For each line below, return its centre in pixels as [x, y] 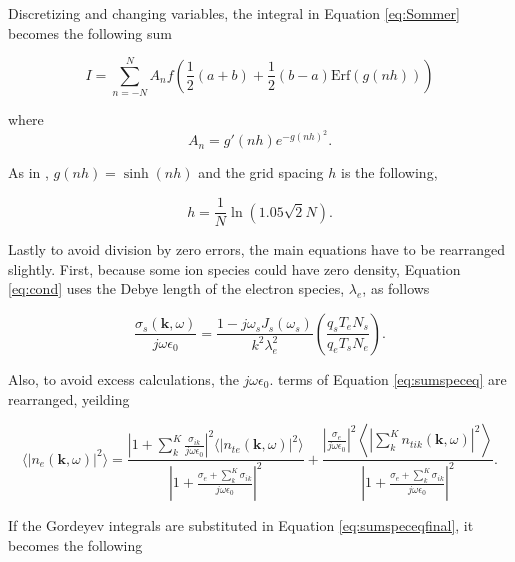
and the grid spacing [261, 172]
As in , [28, 172]
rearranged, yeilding [69, 398]
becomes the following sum [90, 32]
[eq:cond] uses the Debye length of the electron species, [176, 288]
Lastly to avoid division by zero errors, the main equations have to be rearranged [256, 249]
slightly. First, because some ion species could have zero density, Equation [234, 268]
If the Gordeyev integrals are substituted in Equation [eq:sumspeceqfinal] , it [241, 525]
